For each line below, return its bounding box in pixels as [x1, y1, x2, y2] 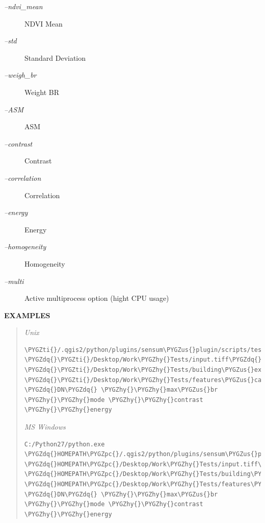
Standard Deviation [24, 52, 86, 63]
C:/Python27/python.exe [24, 440, 105, 448]
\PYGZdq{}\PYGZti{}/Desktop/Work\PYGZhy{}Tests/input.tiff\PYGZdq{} [24, 356, 262, 364]
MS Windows [24, 421, 66, 432]
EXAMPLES [4, 310, 50, 320]
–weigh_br [4, 69, 37, 80]
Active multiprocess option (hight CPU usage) [24, 293, 169, 303]
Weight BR [24, 86, 60, 97]
